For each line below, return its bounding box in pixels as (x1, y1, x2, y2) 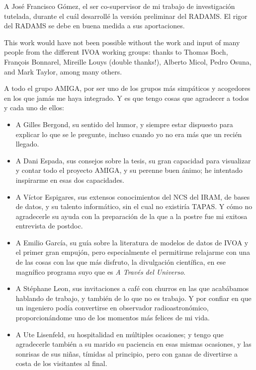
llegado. (15, 139, 39, 149)
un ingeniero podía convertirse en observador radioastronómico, (15, 302, 209, 313)
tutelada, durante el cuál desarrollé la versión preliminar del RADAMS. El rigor (4, 10, 248, 21)
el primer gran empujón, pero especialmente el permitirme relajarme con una (15, 247, 251, 257)
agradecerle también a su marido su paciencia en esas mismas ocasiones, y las (15, 339, 252, 349)
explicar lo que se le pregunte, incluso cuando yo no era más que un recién (15, 129, 242, 139)
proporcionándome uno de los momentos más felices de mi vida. (15, 312, 210, 323)
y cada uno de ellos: (4, 102, 65, 113)
